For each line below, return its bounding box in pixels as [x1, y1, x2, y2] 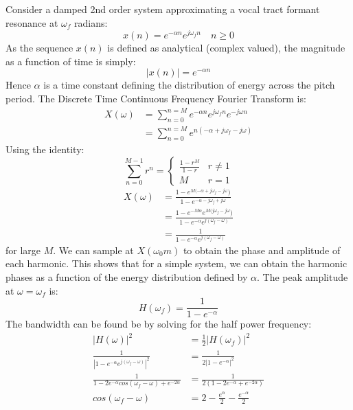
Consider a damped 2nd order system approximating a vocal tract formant [5, 2, 320, 16]
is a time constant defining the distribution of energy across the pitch [43, 78, 335, 92]
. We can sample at [53, 242, 134, 257]
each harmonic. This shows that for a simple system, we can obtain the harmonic [5, 256, 348, 271]
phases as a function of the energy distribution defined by [5, 269, 248, 284]
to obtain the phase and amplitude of [183, 242, 341, 257]
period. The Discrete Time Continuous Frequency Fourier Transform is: [5, 91, 306, 106]
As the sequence [5, 41, 73, 55]
